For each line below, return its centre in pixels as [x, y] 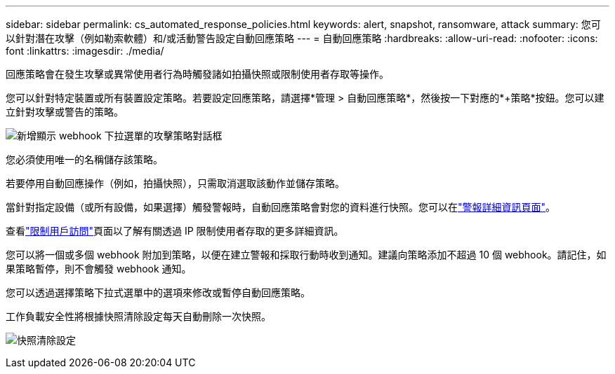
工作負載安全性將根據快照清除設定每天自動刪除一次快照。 [138, 316]
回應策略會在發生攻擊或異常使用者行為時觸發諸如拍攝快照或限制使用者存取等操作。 [197, 74]
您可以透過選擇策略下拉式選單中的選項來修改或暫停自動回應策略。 [158, 292]
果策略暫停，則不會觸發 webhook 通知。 [99, 269]
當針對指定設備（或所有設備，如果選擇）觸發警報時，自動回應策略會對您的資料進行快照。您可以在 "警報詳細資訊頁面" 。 [281, 207]
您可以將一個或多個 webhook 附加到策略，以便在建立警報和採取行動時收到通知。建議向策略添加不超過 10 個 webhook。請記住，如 [306, 255]
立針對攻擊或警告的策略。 [65, 112]
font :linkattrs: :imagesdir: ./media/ [85, 51]
